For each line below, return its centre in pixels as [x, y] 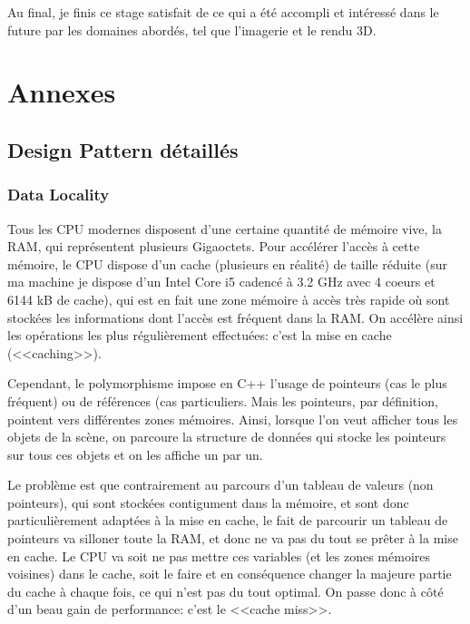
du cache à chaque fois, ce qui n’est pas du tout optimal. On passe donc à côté [225, 591]
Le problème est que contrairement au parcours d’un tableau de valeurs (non [220, 485]
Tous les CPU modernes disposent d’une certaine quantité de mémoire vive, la [225, 228]
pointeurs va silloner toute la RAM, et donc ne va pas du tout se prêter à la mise [233, 538]
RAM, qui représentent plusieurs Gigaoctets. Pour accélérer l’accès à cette [214, 246]
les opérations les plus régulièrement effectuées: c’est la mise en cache [200, 335]
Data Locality [59, 195]
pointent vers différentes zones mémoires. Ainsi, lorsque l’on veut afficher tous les [233, 419]
